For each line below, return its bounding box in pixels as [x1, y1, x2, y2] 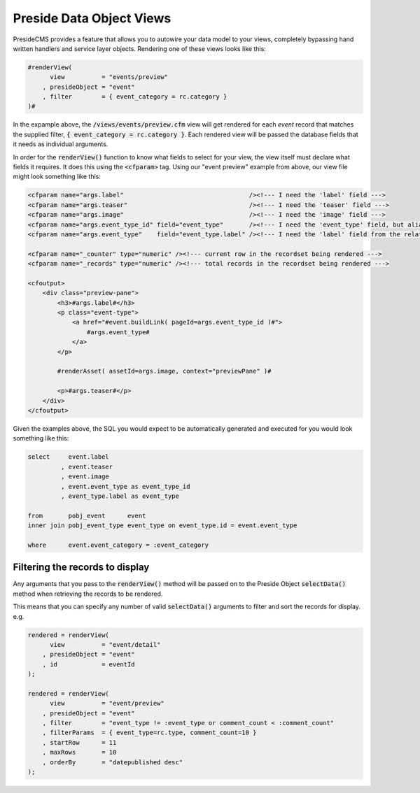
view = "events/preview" [50, 73, 168, 81]
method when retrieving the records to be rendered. [13, 590, 163, 598]
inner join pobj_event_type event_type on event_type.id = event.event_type [27, 522, 297, 529]
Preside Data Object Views [13, 10, 171, 26]
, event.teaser [60, 462, 113, 471]
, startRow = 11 [42, 738, 117, 746]
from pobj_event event [27, 511, 146, 520]
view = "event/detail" [50, 641, 161, 648]
